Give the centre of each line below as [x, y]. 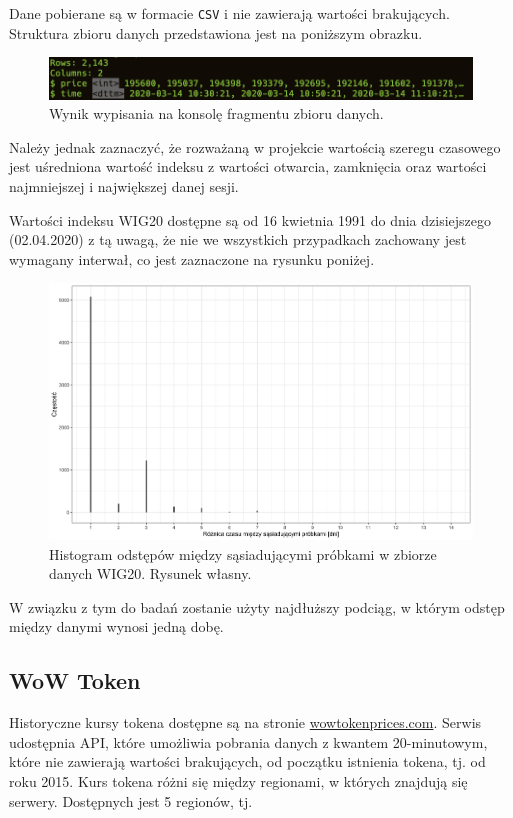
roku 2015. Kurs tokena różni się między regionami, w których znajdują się [238, 780]
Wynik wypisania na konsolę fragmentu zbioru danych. [216, 113]
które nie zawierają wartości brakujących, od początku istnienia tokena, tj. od [247, 761]
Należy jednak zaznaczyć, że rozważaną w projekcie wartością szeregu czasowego [255, 146]
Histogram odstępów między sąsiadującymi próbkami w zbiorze [243, 553]
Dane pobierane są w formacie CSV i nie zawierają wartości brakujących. [229, 13]
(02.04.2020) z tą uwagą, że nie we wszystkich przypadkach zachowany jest [238, 239]
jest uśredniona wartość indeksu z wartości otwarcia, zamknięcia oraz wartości [248, 166]
